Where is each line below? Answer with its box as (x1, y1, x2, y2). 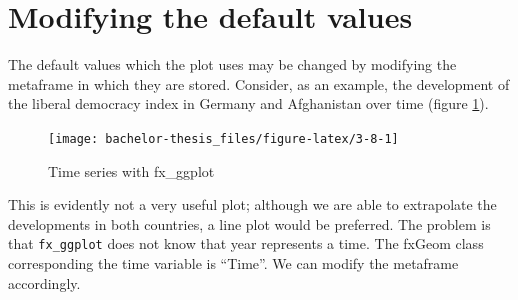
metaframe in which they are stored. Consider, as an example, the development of (8, 73, 510, 94)
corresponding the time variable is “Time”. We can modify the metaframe (8, 253, 459, 273)
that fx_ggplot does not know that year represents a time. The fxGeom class (8, 233, 484, 254)
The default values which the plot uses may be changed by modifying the (8, 54, 457, 75)
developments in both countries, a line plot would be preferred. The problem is (8, 213, 491, 234)
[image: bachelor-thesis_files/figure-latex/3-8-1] (48, 131, 399, 146)
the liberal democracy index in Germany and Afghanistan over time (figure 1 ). (8, 93, 489, 114)
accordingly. (8, 272, 81, 293)
